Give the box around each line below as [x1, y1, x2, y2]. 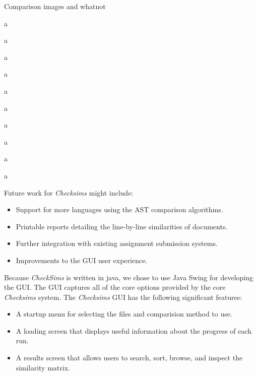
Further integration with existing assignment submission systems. [16, 238, 218, 248]
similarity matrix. [16, 362, 70, 372]
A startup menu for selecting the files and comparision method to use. [16, 308, 232, 319]
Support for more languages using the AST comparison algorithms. [16, 204, 223, 215]
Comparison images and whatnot [4, 1, 106, 11]
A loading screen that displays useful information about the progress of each [16, 325, 252, 336]
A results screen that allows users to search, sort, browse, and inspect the [16, 352, 243, 363]
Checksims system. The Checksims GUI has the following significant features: [4, 291, 242, 302]
